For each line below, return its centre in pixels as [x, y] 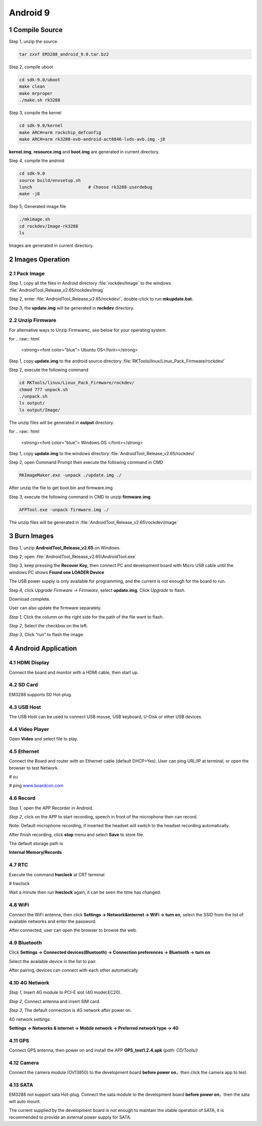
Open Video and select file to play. [44, 739]
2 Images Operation [39, 260]
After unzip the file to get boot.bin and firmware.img [61, 488]
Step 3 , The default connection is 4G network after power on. [70, 1010]
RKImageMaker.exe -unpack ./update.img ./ [70, 475]
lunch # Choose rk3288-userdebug [86, 187]
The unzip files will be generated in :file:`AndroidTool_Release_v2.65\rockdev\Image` [93, 522]
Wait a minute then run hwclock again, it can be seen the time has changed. [85, 892]
